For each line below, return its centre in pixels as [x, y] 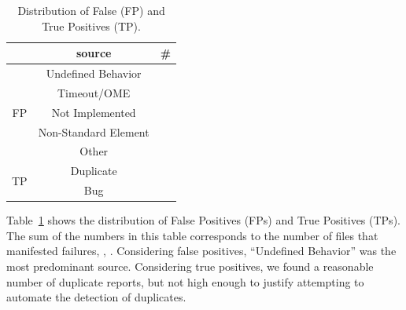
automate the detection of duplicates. [96, 297]
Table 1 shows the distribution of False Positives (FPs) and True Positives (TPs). [203, 220]
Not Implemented [94, 112]
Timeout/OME [94, 92]
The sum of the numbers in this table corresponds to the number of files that [192, 235]
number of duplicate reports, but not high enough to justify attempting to [185, 281]
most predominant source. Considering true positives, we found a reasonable [190, 266]
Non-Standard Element [94, 131]
